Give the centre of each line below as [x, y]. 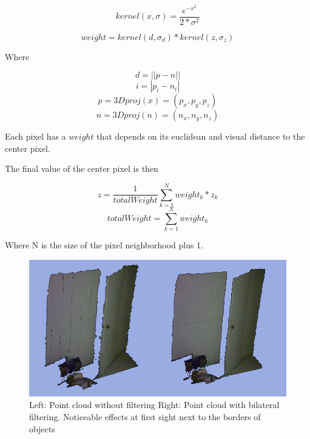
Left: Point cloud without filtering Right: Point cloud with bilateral [154, 405]
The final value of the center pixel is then [82, 168]
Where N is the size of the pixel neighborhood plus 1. [104, 245]
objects [42, 428]
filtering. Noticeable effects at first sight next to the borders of [145, 417]
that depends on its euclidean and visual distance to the [201, 136]
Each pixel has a [35, 136]
